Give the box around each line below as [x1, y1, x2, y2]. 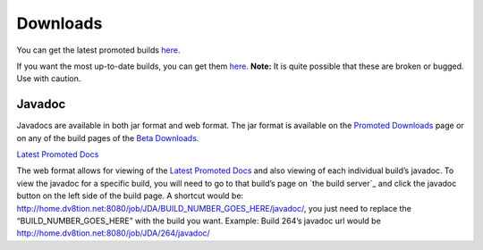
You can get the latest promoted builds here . [16, 45, 181, 55]
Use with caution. [16, 73, 81, 84]
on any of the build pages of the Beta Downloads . [16, 132, 199, 143]
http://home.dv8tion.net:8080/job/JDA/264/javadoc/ [16, 228, 210, 238]
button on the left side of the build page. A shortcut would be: [16, 190, 244, 201]
